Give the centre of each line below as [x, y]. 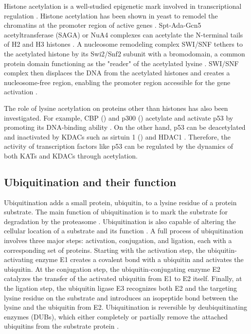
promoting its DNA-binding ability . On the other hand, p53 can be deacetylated [125, 127]
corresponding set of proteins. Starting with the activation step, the [105, 250]
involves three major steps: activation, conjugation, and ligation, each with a [118, 240]
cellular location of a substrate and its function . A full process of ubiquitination [124, 231]
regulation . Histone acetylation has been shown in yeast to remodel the [111, 15]
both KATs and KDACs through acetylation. [71, 155]
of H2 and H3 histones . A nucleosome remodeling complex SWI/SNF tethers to [123, 44]
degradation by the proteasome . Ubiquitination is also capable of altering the [120, 221]
